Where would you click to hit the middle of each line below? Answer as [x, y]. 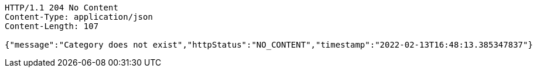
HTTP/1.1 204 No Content [61, 8]
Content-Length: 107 [52, 26]
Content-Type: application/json [79, 17]
